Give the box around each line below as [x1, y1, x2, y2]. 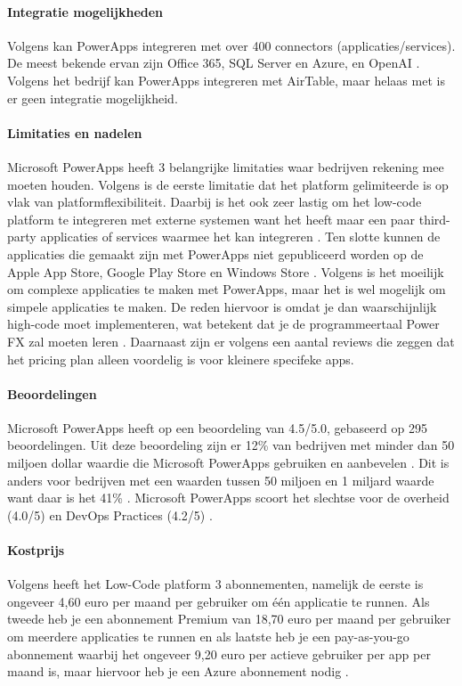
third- [418, 209, 450, 228]
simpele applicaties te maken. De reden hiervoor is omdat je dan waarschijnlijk [7, 297, 437, 315]
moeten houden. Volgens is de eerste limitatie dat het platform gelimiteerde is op [7, 175, 449, 193]
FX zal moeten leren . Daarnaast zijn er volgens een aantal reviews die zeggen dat [7, 331, 455, 350]
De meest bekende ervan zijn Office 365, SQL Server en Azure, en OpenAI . [7, 53, 420, 72]
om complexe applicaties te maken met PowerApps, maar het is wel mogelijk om [7, 280, 446, 298]
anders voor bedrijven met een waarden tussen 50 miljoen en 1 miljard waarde [7, 470, 434, 489]
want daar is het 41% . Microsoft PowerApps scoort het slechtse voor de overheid [7, 488, 450, 507]
